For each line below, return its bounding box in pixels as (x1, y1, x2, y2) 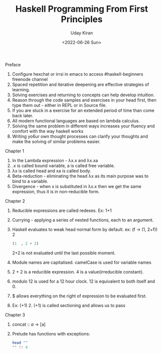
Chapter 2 (5, 198, 25, 204)
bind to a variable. (12, 178, 49, 184)
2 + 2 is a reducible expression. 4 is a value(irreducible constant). (12, 269, 144, 274)
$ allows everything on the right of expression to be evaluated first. (12, 293, 147, 299)
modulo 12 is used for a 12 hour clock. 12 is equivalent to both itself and (12, 278, 155, 284)
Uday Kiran (70, 30, 93, 36)
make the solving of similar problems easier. (12, 138, 101, 145)
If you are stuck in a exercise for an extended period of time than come (12, 107, 155, 113)
